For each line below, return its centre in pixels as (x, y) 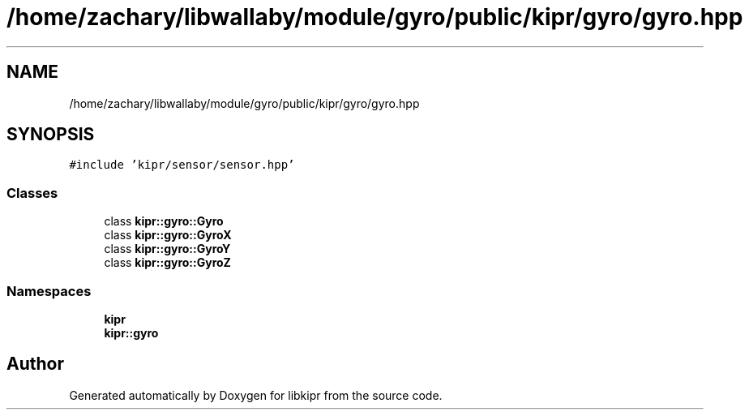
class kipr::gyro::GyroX (168, 235)
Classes (32, 193)
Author (35, 364)
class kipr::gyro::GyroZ (167, 263)
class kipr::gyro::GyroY (167, 249)
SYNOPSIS (51, 135)
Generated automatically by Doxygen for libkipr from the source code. (256, 395)
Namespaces (49, 291)
